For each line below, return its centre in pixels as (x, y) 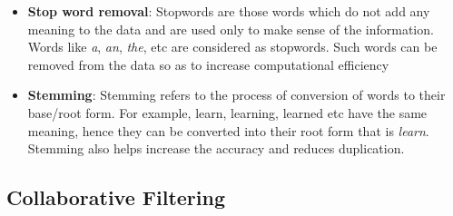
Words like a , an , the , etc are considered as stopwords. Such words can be (232, 47)
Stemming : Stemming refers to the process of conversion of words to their (236, 95)
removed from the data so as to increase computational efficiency (208, 64)
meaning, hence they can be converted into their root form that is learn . (228, 130)
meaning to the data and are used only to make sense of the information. (231, 29)
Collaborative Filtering (116, 197)
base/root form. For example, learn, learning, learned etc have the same (227, 112)
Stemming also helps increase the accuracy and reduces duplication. (216, 148)
